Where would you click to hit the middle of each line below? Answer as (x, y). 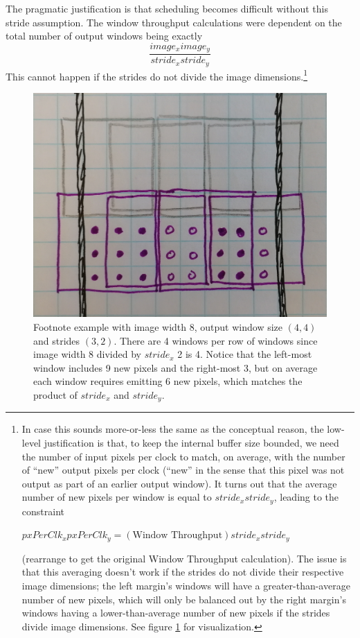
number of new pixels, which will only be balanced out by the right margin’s (184, 599)
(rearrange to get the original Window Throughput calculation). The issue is (184, 558)
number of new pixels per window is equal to (117, 497)
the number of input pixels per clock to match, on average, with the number (183, 456)
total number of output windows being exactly (104, 36)
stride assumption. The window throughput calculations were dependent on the (174, 22)
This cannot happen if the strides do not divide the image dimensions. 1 (157, 75)
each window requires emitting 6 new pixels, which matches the (168, 381)
